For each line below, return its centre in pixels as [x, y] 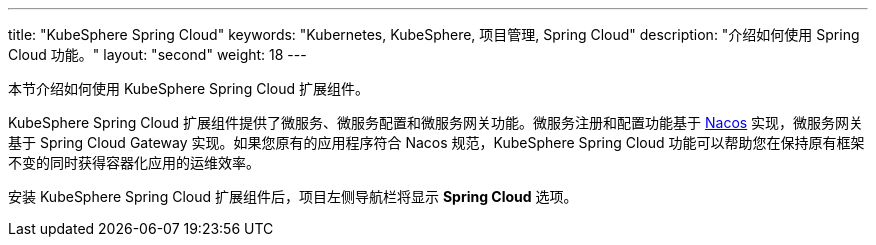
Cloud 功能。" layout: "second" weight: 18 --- [157, 54]
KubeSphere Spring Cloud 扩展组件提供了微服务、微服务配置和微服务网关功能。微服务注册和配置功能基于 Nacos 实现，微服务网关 [436, 122]
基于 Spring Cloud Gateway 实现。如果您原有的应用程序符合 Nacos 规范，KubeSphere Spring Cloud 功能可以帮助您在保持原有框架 [436, 142]
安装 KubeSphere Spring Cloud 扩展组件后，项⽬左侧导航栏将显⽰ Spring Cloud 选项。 [293, 196]
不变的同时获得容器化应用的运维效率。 [134, 162]
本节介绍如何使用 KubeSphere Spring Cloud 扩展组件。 [188, 88]
